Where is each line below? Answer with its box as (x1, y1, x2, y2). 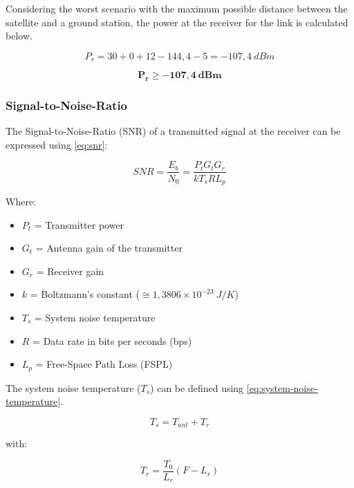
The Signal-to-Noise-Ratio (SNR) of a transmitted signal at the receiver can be (6, 124, 341, 138)
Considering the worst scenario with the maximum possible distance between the (6, 1, 348, 15)
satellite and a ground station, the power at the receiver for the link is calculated (6, 15, 348, 29)
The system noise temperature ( (6, 380, 141, 395)
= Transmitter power (34, 217, 124, 232)
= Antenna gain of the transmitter (35, 241, 183, 255)
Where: (6, 194, 36, 208)
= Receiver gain (36, 263, 104, 278)
